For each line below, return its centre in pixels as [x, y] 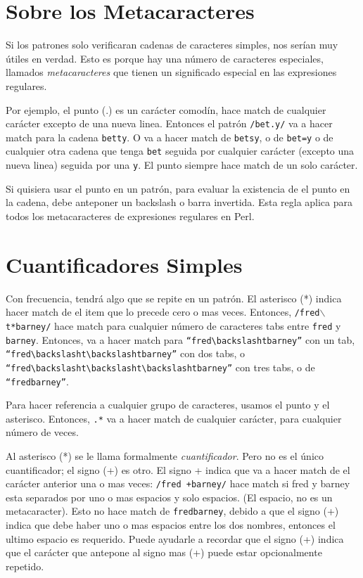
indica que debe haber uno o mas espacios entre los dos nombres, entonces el [171, 525]
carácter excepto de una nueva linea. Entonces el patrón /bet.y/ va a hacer [169, 123]
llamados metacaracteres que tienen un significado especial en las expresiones [171, 72]
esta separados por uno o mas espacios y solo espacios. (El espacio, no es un [169, 497]
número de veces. [42, 432]
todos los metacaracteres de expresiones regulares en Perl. [130, 216]
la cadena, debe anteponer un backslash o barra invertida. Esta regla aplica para [179, 202]
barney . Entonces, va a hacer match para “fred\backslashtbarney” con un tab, [180, 339]
